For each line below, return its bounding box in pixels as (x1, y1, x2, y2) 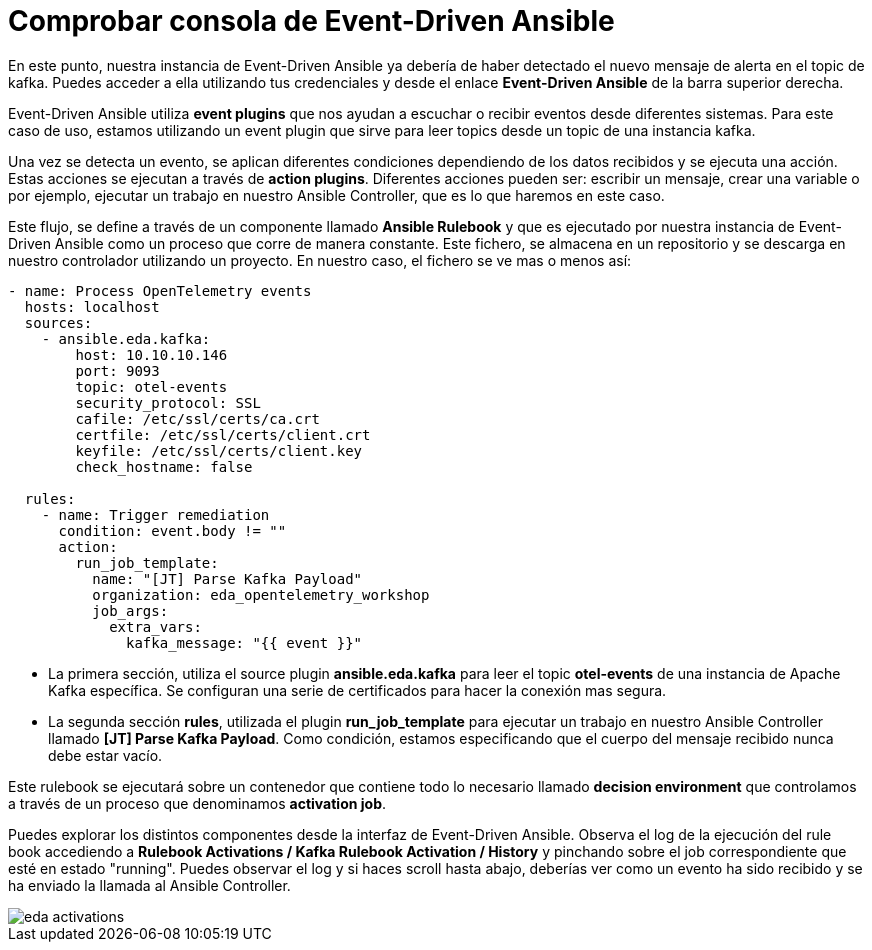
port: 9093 (75, 362, 160, 379)
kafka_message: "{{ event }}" (126, 634, 363, 651)
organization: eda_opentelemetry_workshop (92, 586, 430, 603)
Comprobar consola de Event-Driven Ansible (8, 4, 615, 38)
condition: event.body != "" (58, 522, 287, 539)
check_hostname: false (75, 458, 253, 475)
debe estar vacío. (48, 746, 163, 764)
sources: (24, 314, 93, 331)
